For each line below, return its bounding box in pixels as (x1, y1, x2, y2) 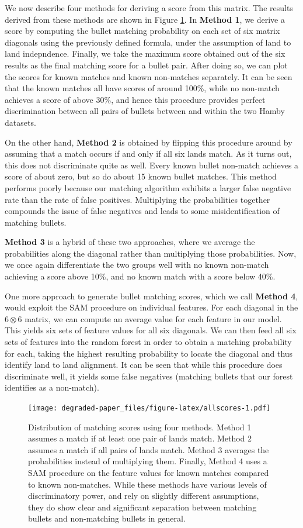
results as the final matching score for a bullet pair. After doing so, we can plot (5, 58, 288, 71)
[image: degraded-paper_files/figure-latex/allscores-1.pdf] (28, 404, 271, 412)
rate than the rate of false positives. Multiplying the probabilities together (5, 193, 270, 205)
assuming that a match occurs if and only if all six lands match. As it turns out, (5, 147, 292, 160)
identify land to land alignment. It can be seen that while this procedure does (5, 358, 283, 371)
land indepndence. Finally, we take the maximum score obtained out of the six (5, 47, 285, 60)
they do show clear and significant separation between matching (28, 501, 257, 513)
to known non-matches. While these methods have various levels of (28, 478, 267, 490)
